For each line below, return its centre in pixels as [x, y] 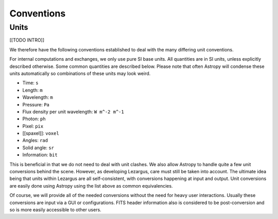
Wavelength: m [38, 97]
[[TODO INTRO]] [27, 40]
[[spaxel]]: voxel [41, 133]
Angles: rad [35, 140]
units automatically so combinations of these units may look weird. [80, 73]
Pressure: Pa [36, 104]
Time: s [30, 83]
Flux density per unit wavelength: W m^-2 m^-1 [73, 112]
